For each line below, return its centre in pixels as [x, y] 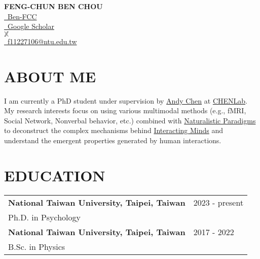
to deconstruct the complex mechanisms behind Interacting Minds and [114, 130]
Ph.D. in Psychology [45, 217]
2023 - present [218, 202]
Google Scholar [31, 26]
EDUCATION [55, 175]
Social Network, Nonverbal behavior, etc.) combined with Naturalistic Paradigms [130, 120]
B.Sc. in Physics [37, 246]
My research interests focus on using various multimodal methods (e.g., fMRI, [125, 110]
